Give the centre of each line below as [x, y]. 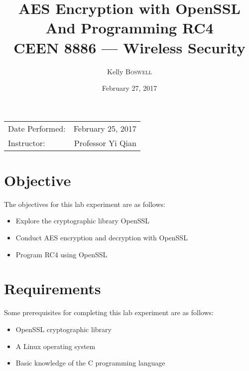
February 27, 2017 [129, 88]
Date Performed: [37, 128]
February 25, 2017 [105, 128]
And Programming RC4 [129, 28]
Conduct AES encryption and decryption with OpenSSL [102, 237]
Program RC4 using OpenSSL [62, 254]
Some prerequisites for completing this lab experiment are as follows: [109, 312]
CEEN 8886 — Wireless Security [129, 47]
